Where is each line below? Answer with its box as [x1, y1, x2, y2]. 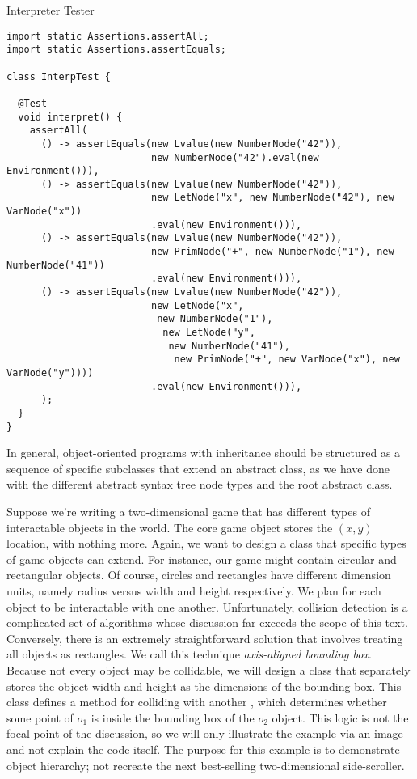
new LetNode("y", [162, 327, 255, 339]
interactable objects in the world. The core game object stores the [6, 519, 333, 536]
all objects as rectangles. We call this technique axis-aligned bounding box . [6, 646, 372, 663]
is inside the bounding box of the [91, 709, 255, 726]
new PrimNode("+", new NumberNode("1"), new [150, 246, 394, 258]
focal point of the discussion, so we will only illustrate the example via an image [6, 725, 403, 742]
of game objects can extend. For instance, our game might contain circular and [6, 550, 397, 567]
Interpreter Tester [6, 2, 95, 18]
